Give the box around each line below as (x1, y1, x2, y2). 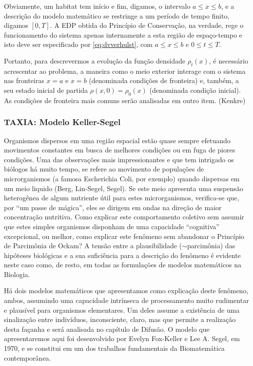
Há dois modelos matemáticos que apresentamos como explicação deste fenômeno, (4, 285, 249, 296)
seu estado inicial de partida (4, 85, 88, 95)
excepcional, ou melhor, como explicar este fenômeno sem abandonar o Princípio (4, 231, 244, 241)
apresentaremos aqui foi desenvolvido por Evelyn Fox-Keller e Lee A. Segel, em (4, 333, 240, 344)
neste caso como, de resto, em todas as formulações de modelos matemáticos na (4, 259, 242, 270)
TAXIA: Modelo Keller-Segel (4, 116, 121, 128)
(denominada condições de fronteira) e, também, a (89, 75, 239, 86)
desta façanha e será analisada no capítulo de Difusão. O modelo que (4, 323, 210, 334)
